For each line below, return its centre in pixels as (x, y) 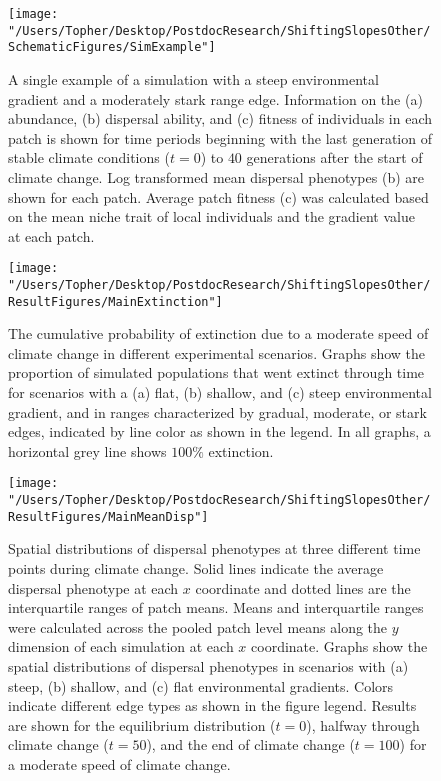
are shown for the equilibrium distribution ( (142, 724)
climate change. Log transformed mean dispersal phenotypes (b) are (216, 176)
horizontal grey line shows (87, 450)
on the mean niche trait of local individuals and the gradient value (211, 216)
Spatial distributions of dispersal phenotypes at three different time (214, 548)
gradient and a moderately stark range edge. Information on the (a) (215, 98)
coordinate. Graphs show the (339, 646)
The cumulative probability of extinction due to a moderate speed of (218, 333)
